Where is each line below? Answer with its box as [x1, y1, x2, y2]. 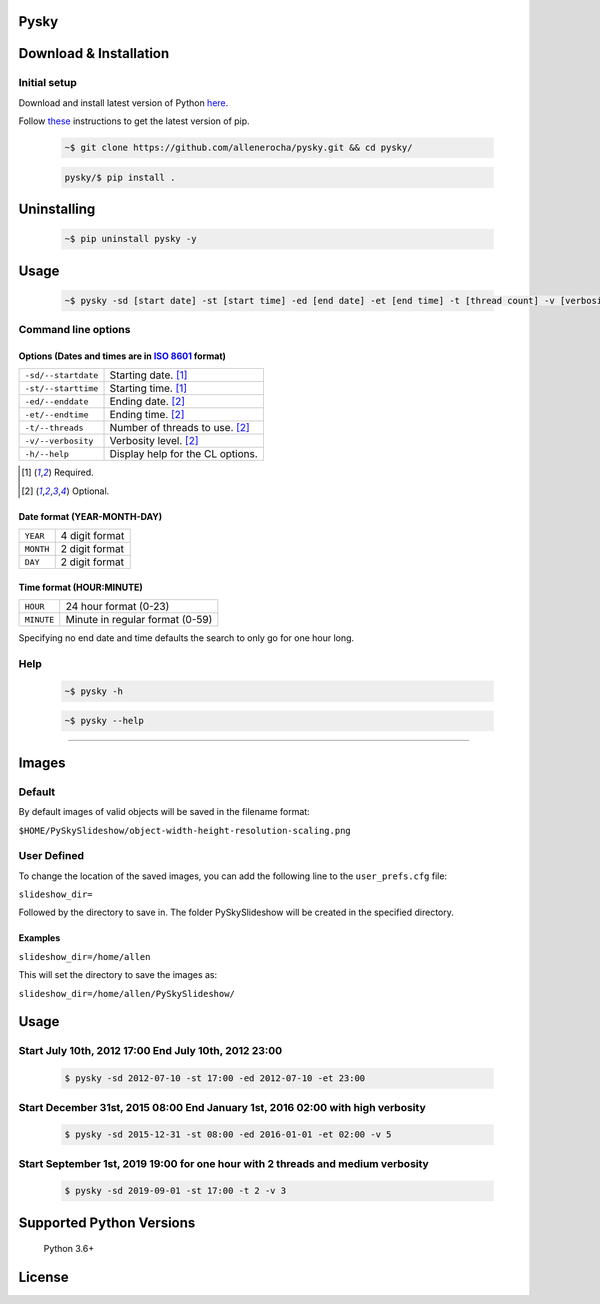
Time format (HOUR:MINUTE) [18, 581, 144, 593]
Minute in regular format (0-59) [65, 613, 213, 627]
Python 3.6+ [43, 1243, 95, 1255]
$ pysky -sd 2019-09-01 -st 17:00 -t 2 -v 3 [64, 1185, 287, 1197]
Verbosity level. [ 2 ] [109, 434, 199, 448]
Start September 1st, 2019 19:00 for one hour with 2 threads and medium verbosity [18, 1156, 429, 1170]
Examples [18, 932, 61, 944]
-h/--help [24, 448, 70, 459]
